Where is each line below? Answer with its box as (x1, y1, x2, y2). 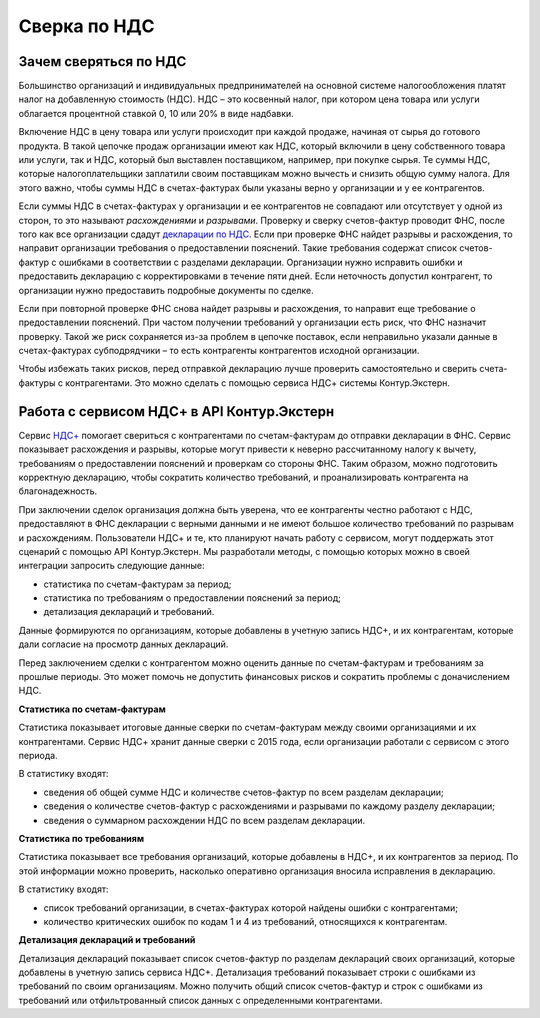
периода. (18, 749, 59, 761)
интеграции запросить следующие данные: (18, 560, 205, 572)
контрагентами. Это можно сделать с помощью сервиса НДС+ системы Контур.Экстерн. (65, 376, 450, 389)
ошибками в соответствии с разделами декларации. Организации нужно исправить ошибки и (58, 256, 464, 268)
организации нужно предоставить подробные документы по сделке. (18, 284, 314, 296)
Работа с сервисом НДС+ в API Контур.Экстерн (18, 403, 335, 420)
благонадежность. (18, 485, 98, 497)
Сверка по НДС (18, 15, 155, 37)
